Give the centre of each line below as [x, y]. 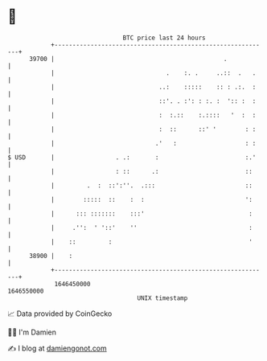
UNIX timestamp [162, 298]
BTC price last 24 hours [164, 38]
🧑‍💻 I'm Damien [32, 332]
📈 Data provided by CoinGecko [60, 314]
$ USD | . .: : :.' [132, 157]
